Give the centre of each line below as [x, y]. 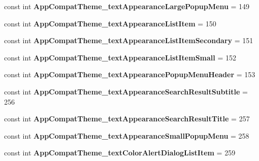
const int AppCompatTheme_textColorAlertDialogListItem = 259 [120, 153]
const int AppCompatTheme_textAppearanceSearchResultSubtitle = [126, 91]
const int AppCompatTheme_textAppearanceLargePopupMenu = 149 [127, 6]
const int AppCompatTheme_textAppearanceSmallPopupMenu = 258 [127, 135]
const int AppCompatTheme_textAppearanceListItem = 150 [110, 23]
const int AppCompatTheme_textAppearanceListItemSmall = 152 [120, 57]
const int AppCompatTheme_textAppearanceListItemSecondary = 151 [129, 40]
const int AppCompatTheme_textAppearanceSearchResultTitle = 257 [127, 119]
